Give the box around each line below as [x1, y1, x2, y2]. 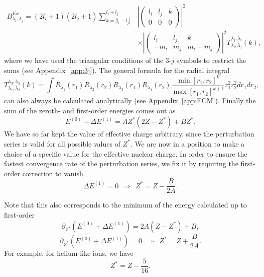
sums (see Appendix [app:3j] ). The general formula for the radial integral [4, 64, 230, 75]
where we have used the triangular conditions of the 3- [4, 55, 172, 65]
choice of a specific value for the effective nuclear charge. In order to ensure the [4, 148, 247, 159]
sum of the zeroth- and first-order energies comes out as [4, 105, 176, 115]
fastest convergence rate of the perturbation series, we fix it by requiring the [4, 158, 238, 169]
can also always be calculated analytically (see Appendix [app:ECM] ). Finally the [4, 95, 256, 106]
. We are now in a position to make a [130, 138, 245, 149]
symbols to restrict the [176, 55, 246, 65]
